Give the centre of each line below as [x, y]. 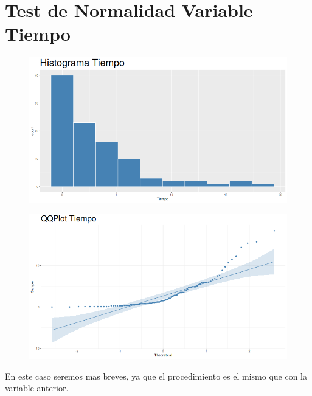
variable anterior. [37, 388]
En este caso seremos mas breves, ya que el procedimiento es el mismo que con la [156, 376]
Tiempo [38, 34]
